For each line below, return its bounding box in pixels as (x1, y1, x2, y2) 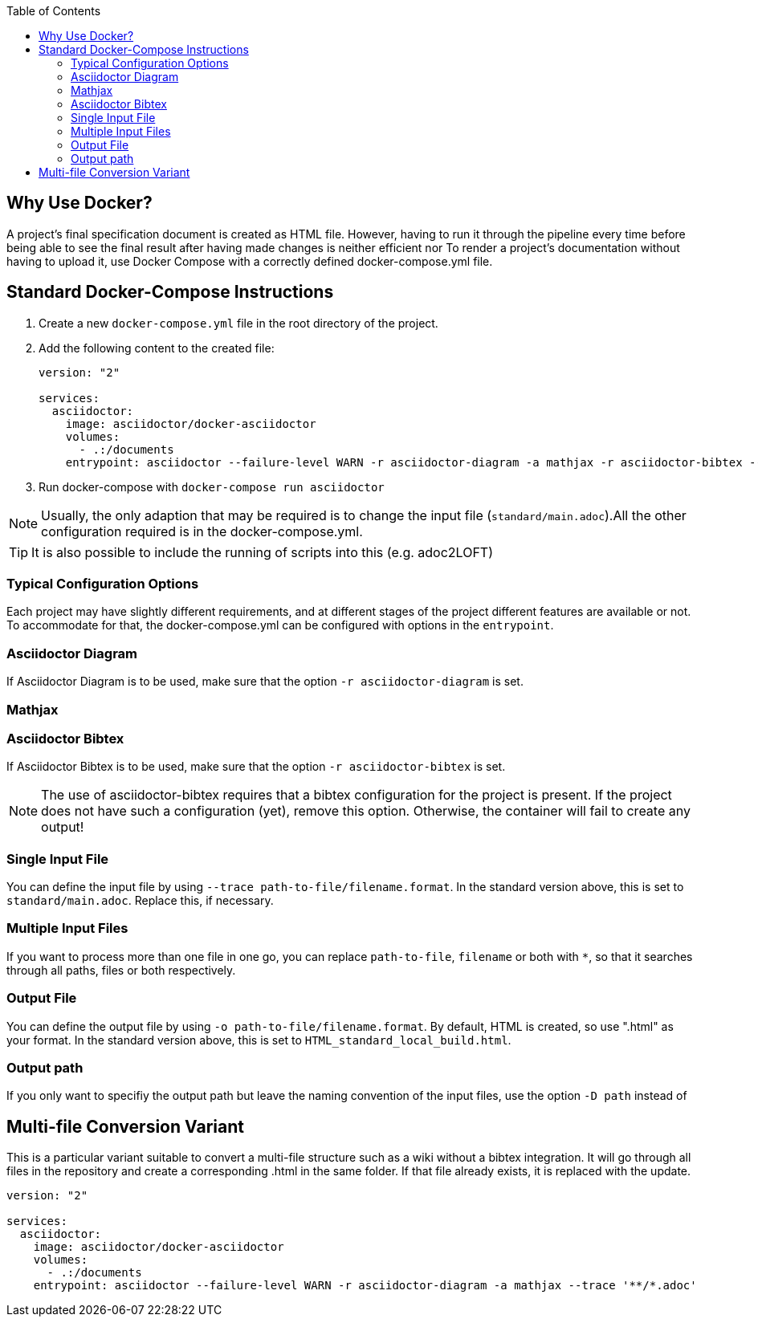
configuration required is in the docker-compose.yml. (41, 523, 363, 539)
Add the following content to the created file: (39, 340, 275, 355)
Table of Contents (6, 4, 101, 18)
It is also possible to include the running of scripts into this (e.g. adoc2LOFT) (31, 543, 494, 560)
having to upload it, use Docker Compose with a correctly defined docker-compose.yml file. (6, 254, 493, 268)
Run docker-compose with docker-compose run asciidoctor (39, 479, 385, 494)
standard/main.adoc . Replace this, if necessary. (6, 894, 274, 908)
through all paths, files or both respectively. (6, 963, 236, 977)
